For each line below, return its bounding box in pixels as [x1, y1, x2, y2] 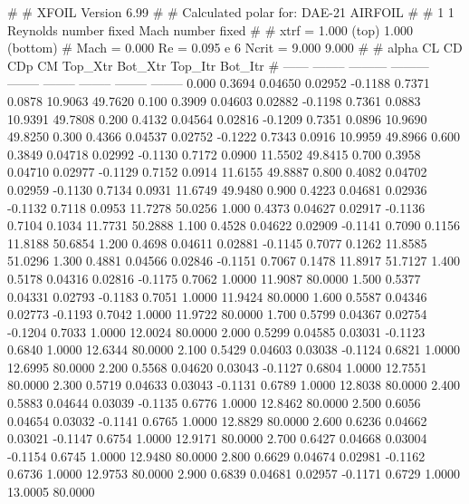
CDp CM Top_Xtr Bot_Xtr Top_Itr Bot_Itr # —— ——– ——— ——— [7, 55, 429, 74]
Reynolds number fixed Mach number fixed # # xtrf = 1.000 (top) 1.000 [7, 20, 414, 39]
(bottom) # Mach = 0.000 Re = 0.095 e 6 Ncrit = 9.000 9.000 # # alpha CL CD [7, 38, 463, 57]
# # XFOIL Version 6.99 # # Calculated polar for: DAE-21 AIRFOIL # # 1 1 [7, 3, 455, 21]
